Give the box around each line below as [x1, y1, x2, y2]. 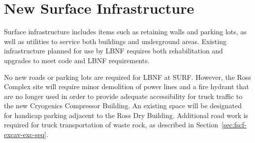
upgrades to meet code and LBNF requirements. [4, 55, 150, 65]
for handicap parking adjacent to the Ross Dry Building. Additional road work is [4, 110, 249, 120]
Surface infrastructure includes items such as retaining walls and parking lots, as [4, 26, 247, 37]
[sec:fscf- [222, 119, 247, 130]
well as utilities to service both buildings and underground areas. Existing [4, 36, 226, 46]
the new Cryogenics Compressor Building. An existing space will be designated [4, 100, 242, 111]
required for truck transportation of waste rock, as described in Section [4, 119, 219, 130]
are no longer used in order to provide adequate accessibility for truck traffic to [4, 91, 243, 101]
